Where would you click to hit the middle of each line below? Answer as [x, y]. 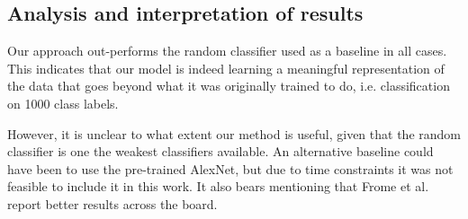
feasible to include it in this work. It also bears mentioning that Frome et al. [218, 186]
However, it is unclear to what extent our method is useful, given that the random [234, 133]
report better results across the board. [112, 203]
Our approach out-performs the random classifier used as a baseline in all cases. [227, 51]
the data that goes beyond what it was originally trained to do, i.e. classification [229, 86]
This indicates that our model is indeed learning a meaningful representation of [226, 68]
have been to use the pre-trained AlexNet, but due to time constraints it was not [230, 168]
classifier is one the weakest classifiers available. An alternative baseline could [220, 151]
